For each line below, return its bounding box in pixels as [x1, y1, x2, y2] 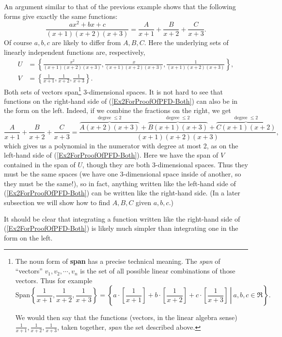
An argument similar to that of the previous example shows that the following [4, 1, 236, 11]
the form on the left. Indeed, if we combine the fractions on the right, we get [4, 105, 231, 115]
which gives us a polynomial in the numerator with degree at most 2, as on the [4, 140, 238, 150]
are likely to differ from [52, 37, 121, 48]
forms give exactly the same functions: [4, 11, 118, 21]
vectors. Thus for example [15, 275, 93, 285]
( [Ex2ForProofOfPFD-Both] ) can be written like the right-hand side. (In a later [4, 188, 240, 198]
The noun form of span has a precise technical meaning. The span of [15, 256, 220, 266]
